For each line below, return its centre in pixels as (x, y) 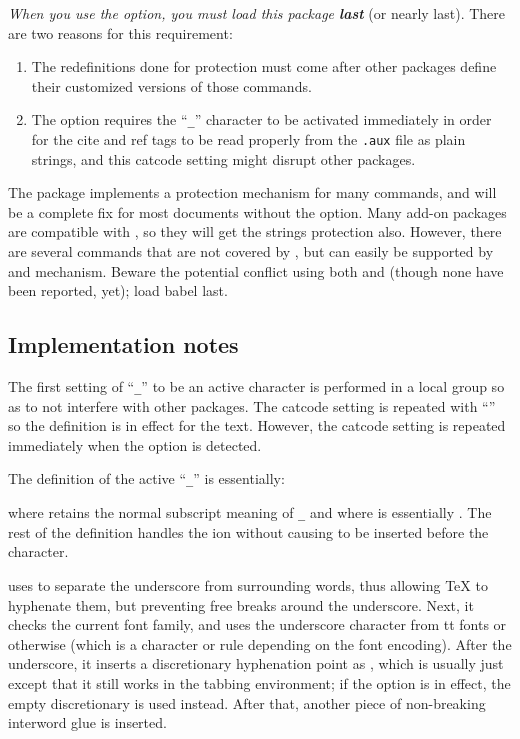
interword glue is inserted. (87, 722)
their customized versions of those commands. (171, 85)
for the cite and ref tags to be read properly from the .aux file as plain (248, 139)
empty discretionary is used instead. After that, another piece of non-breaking (247, 702)
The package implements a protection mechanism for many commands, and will (252, 192)
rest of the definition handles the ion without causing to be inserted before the (248, 531)
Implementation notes (123, 344)
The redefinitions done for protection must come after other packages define (264, 66)
